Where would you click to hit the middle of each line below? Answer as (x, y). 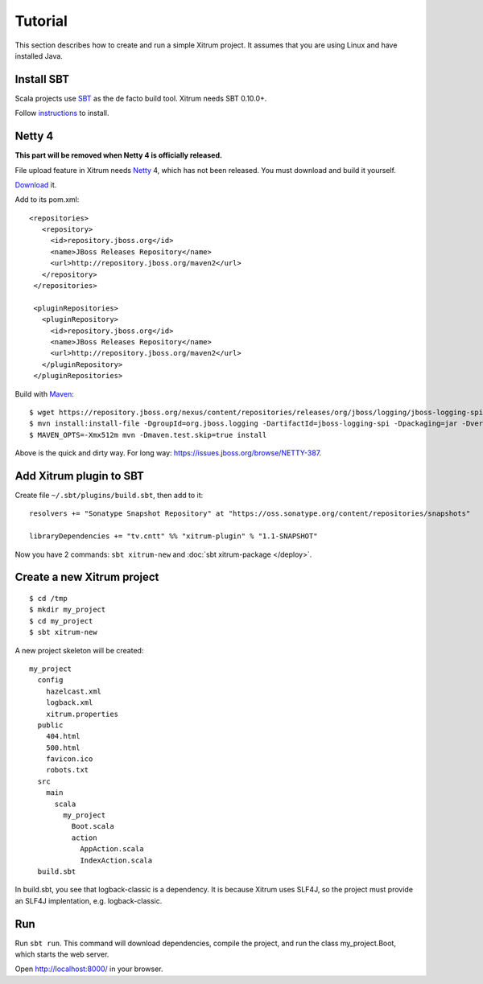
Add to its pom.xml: (47, 200)
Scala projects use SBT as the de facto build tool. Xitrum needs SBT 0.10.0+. (141, 98)
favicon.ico (69, 759)
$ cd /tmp (48, 598)
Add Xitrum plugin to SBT (80, 476)
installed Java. (39, 56)
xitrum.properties (82, 714)
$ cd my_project (61, 621)
